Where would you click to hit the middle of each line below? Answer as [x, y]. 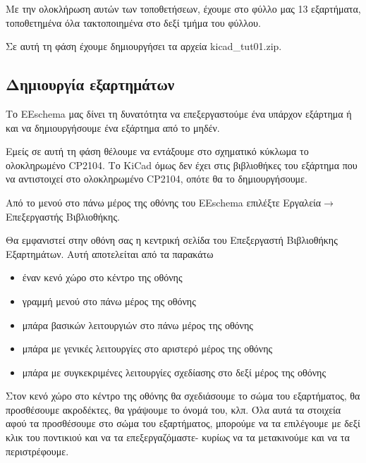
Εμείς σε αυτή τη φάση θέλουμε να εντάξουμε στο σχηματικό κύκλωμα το [157, 151]
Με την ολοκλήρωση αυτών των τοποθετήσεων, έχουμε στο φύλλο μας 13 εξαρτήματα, [183, 8]
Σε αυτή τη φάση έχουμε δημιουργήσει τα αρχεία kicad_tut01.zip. [144, 46]
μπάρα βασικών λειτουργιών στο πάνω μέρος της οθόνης [138, 325]
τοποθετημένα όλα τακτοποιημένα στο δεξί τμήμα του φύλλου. [133, 22]
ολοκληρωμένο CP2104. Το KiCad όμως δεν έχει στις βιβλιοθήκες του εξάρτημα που [182, 165]
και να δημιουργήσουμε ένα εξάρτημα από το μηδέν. [113, 127]
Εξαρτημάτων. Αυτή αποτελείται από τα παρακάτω [110, 253]
